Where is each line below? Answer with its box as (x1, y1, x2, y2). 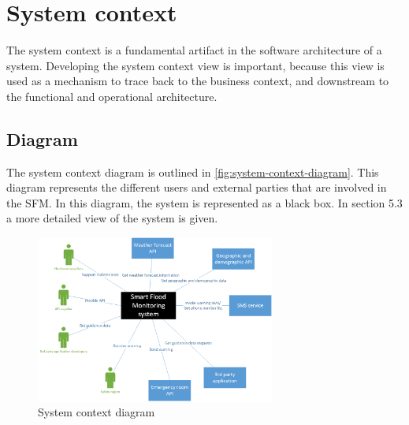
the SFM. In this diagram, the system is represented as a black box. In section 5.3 (6, 194, 403, 211)
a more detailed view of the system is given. (6, 210, 218, 226)
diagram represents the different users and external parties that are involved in (6, 179, 387, 196)
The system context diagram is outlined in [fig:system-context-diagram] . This (6, 163, 379, 180)
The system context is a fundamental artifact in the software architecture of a (6, 42, 382, 58)
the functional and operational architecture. (6, 88, 218, 104)
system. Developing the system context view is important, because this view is (6, 57, 385, 73)
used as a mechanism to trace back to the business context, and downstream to (6, 73, 389, 89)
